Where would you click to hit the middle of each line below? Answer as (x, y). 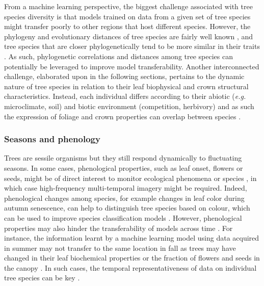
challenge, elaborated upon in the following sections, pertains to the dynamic (124, 76)
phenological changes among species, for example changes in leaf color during (124, 198)
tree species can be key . (42, 278)
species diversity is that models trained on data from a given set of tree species (127, 16)
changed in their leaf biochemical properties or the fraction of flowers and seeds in (132, 258)
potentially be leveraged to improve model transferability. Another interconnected (132, 66)
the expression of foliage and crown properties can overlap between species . (123, 116)
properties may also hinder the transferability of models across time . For (118, 228)
